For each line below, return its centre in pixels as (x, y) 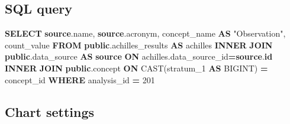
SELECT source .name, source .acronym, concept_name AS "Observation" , (145, 33)
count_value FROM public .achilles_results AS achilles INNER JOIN (139, 45)
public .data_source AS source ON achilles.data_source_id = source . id (139, 56)
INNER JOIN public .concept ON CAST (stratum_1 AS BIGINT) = (136, 68)
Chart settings (50, 111)
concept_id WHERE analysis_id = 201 (80, 79)
